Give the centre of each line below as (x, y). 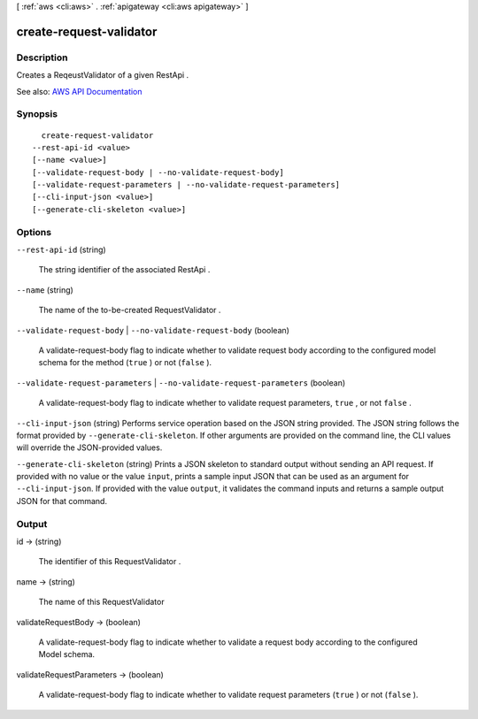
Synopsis (37, 114)
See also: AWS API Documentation (79, 91)
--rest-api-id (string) (61, 249)
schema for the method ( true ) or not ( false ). (125, 363)
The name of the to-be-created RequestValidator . (130, 310)
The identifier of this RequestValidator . (110, 562)
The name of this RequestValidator (101, 602)
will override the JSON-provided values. (89, 447)
